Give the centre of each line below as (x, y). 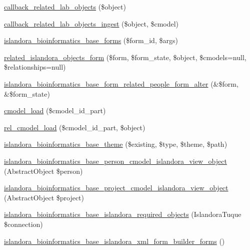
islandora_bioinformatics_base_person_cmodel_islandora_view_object (115, 161)
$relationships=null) (35, 67)
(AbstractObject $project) (44, 197)
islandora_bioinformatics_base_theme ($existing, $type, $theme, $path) (116, 144)
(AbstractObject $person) (43, 171)
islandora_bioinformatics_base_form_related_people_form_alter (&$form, (121, 83)
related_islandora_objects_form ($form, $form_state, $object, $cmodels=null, (125, 57)
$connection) (23, 224)
